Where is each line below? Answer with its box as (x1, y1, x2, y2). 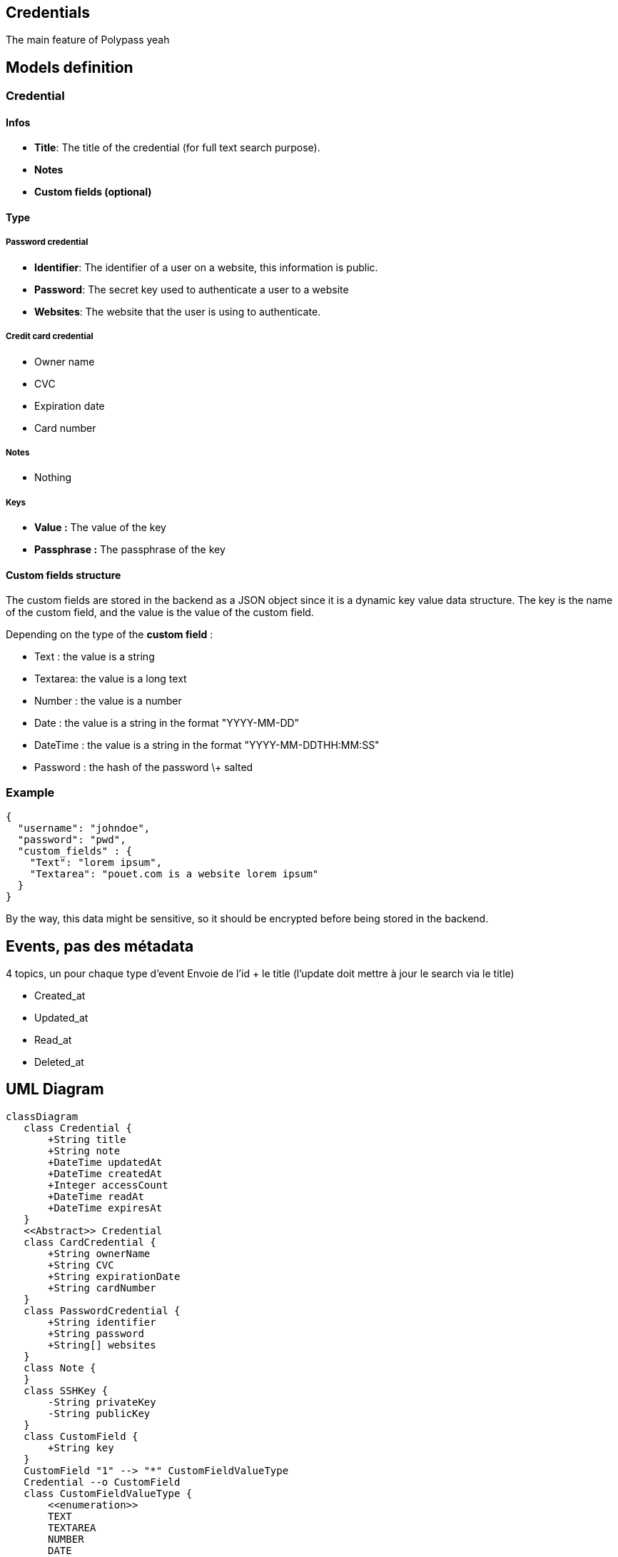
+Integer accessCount (48, 1179, 168, 1191)
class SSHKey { (24, 1384, 108, 1396)
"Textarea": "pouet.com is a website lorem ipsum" (29, 868, 319, 880)
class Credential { (24, 1122, 133, 1134)
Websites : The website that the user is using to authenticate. (34, 305, 321, 318)
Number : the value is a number (34, 695, 182, 707)
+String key (48, 1441, 114, 1453)
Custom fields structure (6, 568, 121, 581)
